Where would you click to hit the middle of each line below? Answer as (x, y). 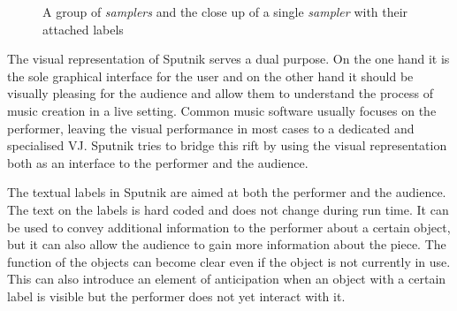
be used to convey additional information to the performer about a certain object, (229, 227)
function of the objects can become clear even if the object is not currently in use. (229, 261)
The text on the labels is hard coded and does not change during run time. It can (228, 209)
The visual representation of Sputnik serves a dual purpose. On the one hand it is (228, 59)
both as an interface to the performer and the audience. (158, 162)
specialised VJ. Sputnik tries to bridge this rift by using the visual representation (227, 145)
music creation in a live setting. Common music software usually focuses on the (222, 110)
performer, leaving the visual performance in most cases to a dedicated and (211, 128)
